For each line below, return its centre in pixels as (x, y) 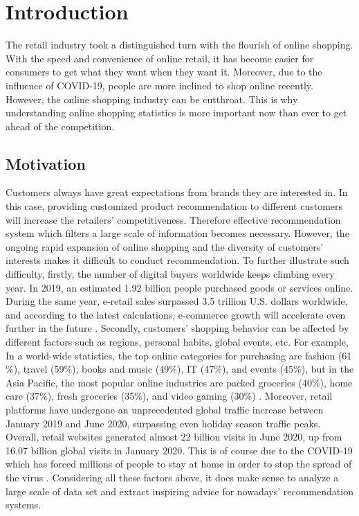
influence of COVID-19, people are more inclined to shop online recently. (159, 85)
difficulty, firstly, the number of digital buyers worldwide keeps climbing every (170, 274)
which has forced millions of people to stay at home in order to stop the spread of (179, 464)
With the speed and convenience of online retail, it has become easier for (160, 58)
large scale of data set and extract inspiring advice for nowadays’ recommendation (179, 491)
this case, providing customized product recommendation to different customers (174, 206)
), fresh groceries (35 (91, 396)
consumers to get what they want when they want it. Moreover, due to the (164, 72)
